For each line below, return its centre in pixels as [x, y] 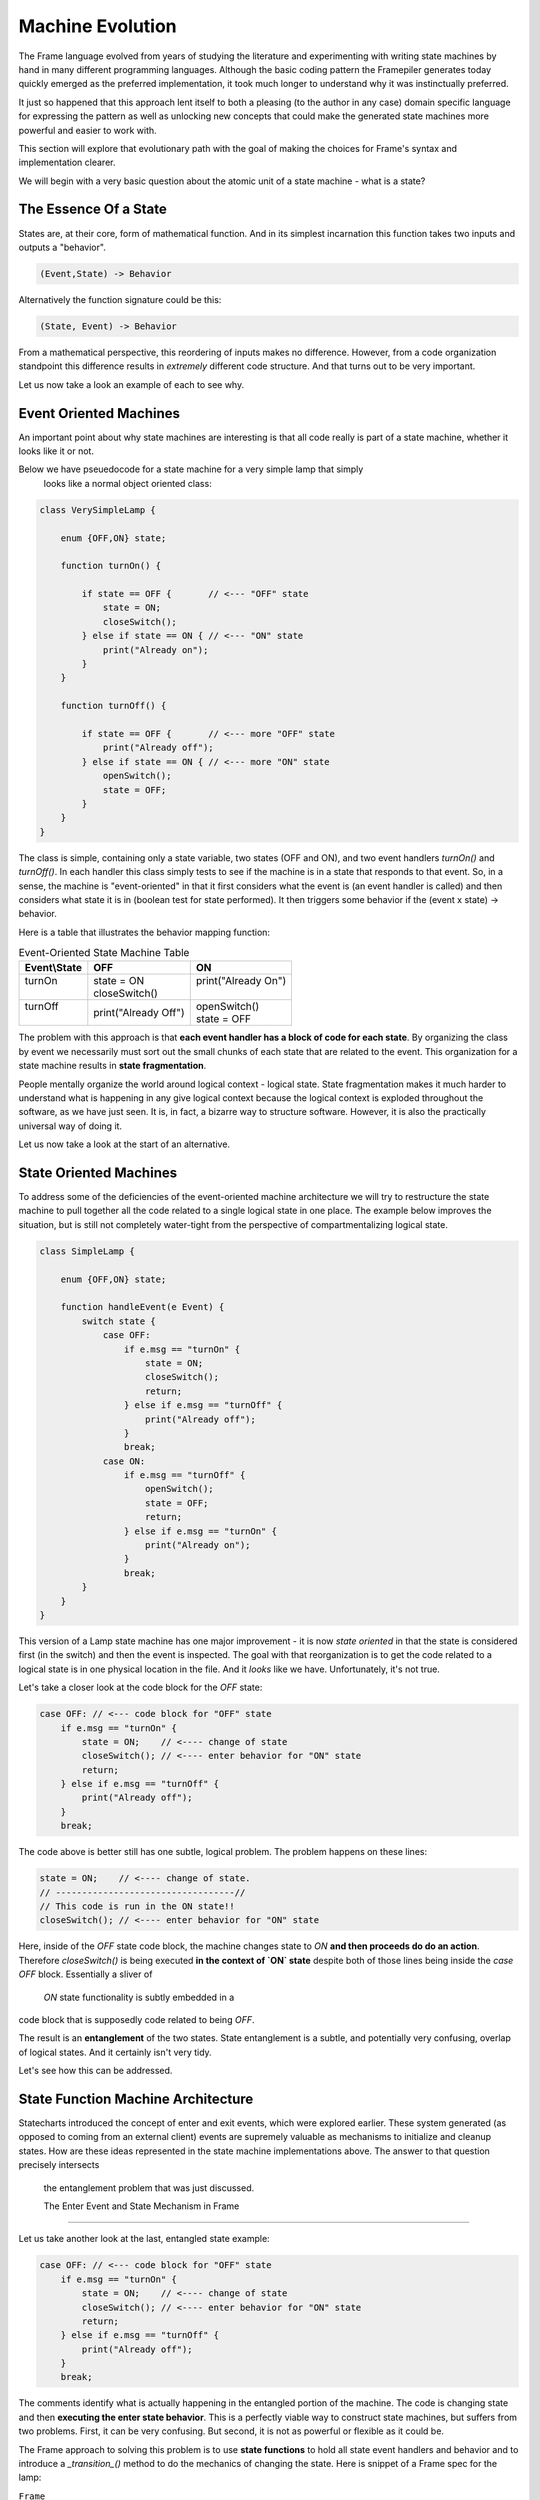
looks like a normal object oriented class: [127, 483]
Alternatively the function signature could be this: [120, 299]
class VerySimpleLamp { [98, 509]
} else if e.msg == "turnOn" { [200, 1531]
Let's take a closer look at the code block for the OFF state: [140, 1687]
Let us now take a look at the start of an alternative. [124, 1144]
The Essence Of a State [92, 209]
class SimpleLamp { [87, 1251]
